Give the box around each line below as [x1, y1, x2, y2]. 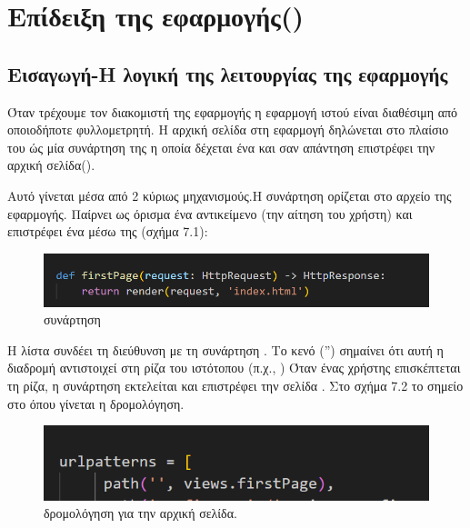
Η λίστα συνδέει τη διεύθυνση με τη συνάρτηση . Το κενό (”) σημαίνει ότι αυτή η [7, 340, 444, 359]
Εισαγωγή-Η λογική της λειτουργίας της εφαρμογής [7, 59, 448, 87]
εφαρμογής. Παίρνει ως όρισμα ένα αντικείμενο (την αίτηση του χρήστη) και [7, 204, 413, 223]
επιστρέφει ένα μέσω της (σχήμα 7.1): [7, 222, 208, 241]
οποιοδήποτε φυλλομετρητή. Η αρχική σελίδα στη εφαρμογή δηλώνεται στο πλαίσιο [7, 120, 449, 139]
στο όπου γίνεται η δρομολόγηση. [7, 394, 185, 413]
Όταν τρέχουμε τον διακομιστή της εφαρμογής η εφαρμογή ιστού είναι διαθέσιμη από [7, 102, 458, 121]
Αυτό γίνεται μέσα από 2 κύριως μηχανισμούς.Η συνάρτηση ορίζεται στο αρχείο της [7, 185, 452, 204]
